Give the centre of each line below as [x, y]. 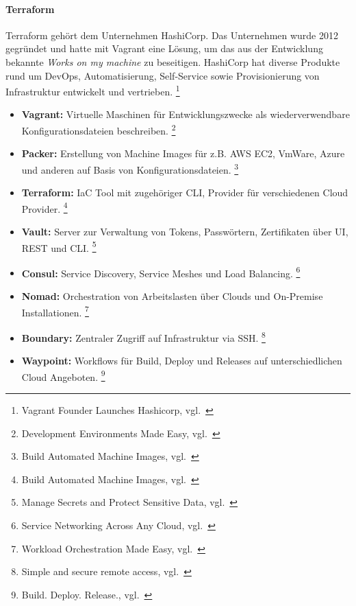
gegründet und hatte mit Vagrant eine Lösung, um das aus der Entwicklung [164, 48]
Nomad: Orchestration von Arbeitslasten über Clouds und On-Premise [172, 296]
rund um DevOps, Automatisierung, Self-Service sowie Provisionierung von [163, 75]
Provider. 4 [44, 207]
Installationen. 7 [55, 311]
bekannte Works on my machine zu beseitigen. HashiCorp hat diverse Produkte [173, 61]
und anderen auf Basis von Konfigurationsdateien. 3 [130, 168]
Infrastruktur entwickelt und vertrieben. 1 [93, 90]
